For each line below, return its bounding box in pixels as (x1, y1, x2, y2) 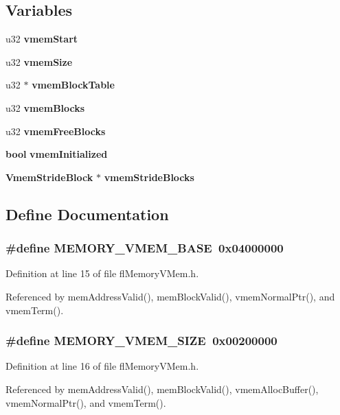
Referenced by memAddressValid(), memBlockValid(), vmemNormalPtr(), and (5, 289, 335, 303)
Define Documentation (5, 203, 169, 224)
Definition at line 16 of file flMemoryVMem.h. (5, 359, 199, 373)
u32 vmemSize (5, 54, 73, 69)
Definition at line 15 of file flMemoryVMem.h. (5, 266, 199, 281)
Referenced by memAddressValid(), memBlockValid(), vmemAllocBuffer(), (5, 381, 319, 396)
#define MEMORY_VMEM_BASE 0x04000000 (5, 239, 284, 257)
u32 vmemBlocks (5, 100, 85, 115)
